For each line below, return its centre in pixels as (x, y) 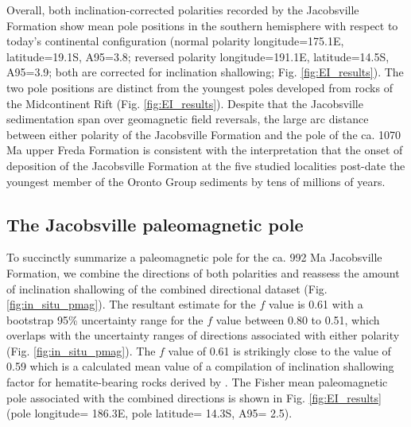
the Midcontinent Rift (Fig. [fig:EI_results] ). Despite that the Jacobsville (185, 103)
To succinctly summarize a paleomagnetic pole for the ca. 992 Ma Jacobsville (194, 257)
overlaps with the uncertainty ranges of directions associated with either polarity (203, 335)
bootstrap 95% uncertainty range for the (105, 319)
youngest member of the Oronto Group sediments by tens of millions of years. (196, 181)
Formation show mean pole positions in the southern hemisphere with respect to (202, 25)
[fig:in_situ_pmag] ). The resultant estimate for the (131, 304)
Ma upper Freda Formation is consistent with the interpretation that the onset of (205, 150)
